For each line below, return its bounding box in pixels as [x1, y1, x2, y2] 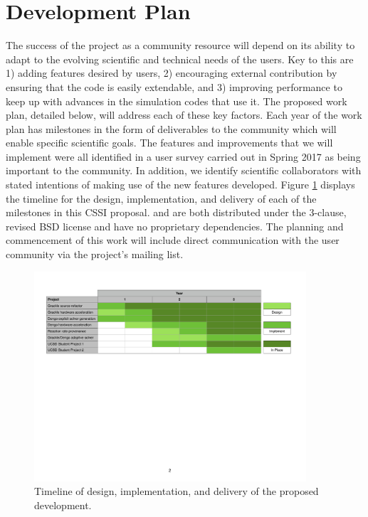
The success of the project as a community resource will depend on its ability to [6, 38, 355, 53]
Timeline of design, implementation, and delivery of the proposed [34, 484, 319, 499]
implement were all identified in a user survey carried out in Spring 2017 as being [6, 149, 361, 164]
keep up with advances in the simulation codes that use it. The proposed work [6, 93, 347, 108]
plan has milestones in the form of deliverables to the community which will [6, 121, 337, 136]
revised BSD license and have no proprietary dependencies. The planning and [6, 218, 344, 233]
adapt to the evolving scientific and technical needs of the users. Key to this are [6, 51, 354, 66]
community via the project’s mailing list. [6, 247, 184, 262]
